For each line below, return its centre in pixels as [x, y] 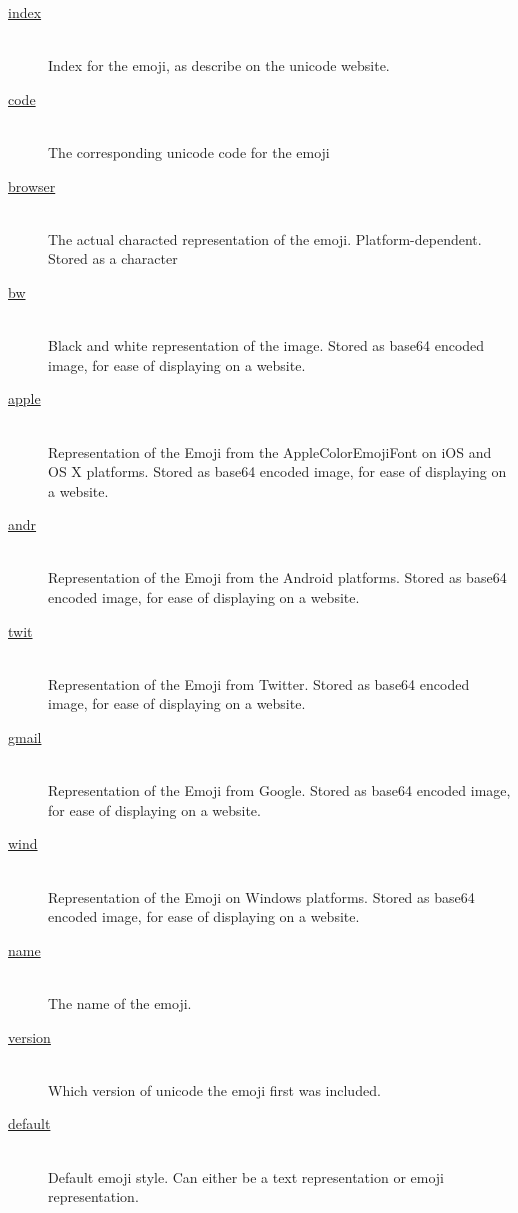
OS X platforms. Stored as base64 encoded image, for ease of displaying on [277, 471]
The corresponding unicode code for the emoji [189, 151]
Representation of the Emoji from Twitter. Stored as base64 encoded [259, 683]
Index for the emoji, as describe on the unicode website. [219, 65]
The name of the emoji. [120, 1002]
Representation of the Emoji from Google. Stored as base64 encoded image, [279, 790]
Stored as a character [113, 258]
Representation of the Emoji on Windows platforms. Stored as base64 [261, 896]
